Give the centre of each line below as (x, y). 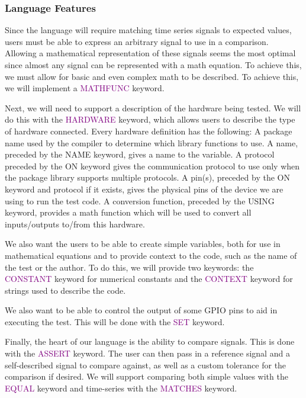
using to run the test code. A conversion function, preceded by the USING (140, 200)
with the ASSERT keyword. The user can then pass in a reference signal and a (147, 353)
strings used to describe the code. (65, 290)
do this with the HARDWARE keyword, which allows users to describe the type (150, 119)
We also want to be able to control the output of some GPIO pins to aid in (141, 310)
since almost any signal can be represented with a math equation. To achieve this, (153, 65)
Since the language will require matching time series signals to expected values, (148, 30)
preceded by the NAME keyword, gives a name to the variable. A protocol (140, 154)
